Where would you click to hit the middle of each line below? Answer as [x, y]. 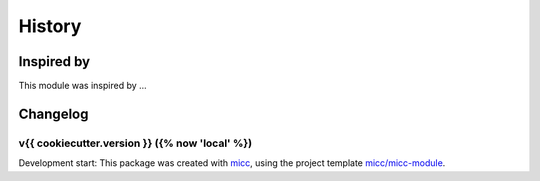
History [50, 26]
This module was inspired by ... [82, 86]
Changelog [53, 113]
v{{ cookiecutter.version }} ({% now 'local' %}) [135, 143]
